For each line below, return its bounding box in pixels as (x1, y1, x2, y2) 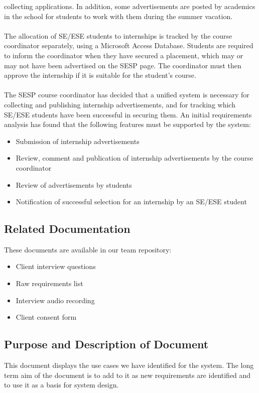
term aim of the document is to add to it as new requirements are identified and (4, 369, 251, 380)
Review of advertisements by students (16, 179, 132, 190)
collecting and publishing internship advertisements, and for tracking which (4, 99, 235, 109)
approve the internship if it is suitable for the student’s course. (4, 70, 196, 80)
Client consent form (16, 312, 77, 322)
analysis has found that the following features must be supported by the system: (4, 119, 251, 129)
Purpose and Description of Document (4, 336, 209, 352)
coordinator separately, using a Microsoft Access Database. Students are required (4, 40, 253, 51)
